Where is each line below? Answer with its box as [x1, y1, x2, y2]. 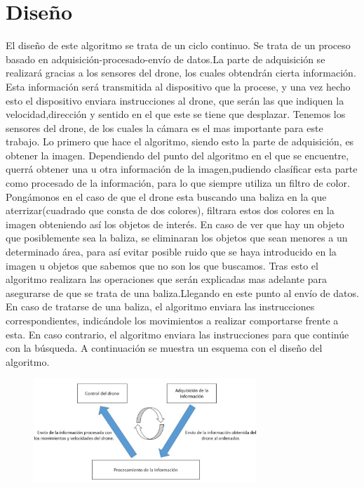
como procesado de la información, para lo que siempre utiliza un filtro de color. [6, 176, 350, 190]
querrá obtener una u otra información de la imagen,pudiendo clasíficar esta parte [6, 161, 358, 176]
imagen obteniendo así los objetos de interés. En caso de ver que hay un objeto [6, 216, 344, 231]
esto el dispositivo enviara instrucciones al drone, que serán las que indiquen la [6, 93, 344, 107]
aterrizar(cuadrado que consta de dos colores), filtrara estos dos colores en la [6, 203, 335, 218]
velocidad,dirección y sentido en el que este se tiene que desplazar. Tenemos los [6, 107, 346, 121]
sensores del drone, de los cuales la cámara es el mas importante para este [6, 120, 323, 135]
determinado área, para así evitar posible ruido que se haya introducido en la [6, 244, 337, 259]
